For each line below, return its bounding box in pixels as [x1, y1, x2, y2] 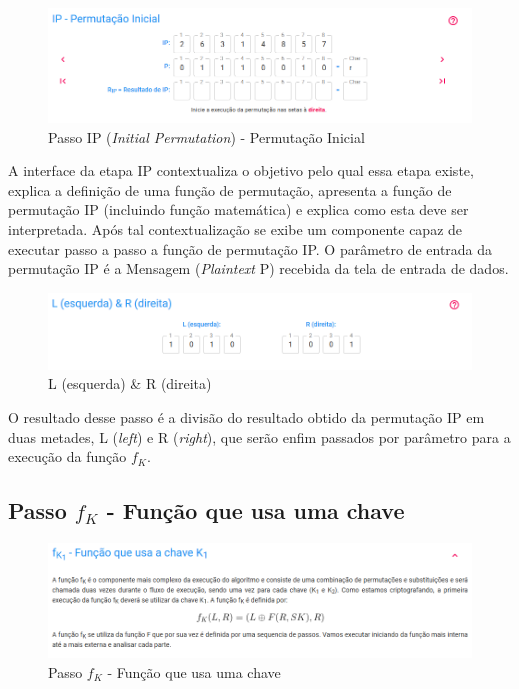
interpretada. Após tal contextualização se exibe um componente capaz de [8, 218, 463, 239]
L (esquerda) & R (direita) [48, 373, 212, 394]
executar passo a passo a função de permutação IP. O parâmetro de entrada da [8, 238, 493, 259]
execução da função [8, 446, 127, 467]
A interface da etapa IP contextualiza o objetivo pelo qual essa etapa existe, [8, 160, 474, 181]
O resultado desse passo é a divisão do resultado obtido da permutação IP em [8, 406, 485, 427]
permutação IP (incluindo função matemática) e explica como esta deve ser [8, 199, 469, 220]
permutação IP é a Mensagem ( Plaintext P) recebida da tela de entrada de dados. [8, 258, 509, 279]
